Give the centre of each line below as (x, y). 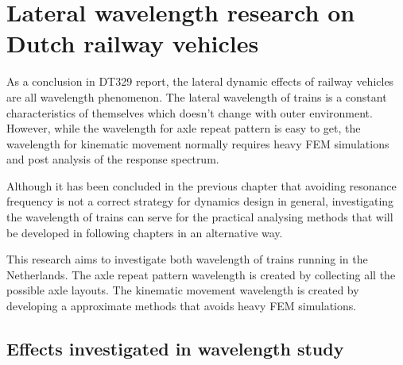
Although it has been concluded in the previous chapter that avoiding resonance (201, 185)
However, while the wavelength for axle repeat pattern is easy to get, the (184, 128)
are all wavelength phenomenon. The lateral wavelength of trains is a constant (197, 96)
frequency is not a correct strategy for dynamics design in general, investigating (200, 201)
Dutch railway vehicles (133, 43)
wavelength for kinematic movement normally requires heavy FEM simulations (198, 143)
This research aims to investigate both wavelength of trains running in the (187, 259)
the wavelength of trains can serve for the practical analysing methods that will (200, 217)
